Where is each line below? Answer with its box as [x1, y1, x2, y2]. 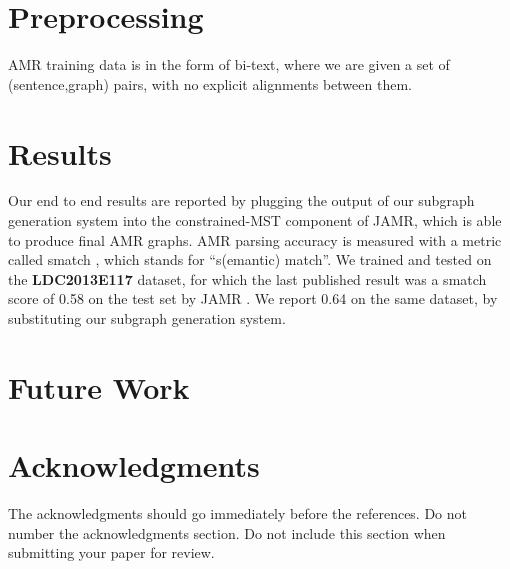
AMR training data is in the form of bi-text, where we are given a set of [8, 54, 450, 75]
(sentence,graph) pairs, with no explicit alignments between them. [8, 73, 412, 94]
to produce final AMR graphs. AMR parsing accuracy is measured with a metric [8, 229, 502, 250]
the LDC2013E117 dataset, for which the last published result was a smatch [8, 268, 487, 289]
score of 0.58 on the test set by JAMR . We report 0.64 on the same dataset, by [8, 288, 498, 309]
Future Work [8, 366, 190, 407]
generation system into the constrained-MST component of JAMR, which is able [8, 210, 502, 231]
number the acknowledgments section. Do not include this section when [8, 522, 446, 543]
